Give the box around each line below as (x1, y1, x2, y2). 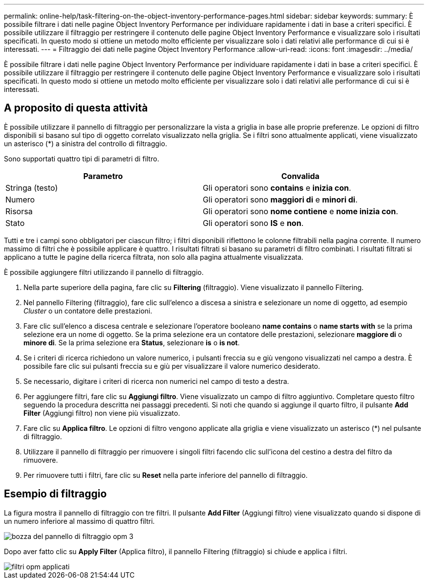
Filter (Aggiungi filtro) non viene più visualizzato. (23, 408, 180, 417)
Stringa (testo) (5, 182, 58, 193)
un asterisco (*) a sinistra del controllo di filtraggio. (4, 139, 167, 148)
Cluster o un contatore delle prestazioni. (23, 306, 152, 315)
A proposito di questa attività (4, 102, 148, 114)
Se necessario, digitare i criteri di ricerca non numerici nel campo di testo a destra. (23, 377, 289, 385)
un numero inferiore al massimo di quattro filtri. (4, 516, 155, 525)
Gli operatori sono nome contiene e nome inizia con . (202, 206, 398, 216)
